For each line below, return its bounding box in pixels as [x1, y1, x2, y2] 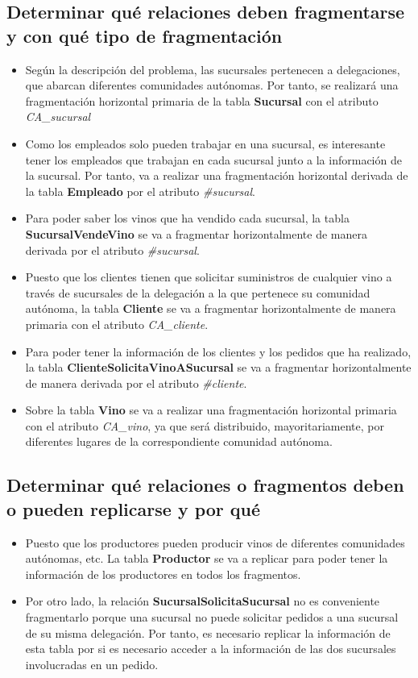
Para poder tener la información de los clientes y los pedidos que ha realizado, [25, 343, 412, 360]
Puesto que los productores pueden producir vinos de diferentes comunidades [25, 534, 405, 551]
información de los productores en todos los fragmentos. [25, 565, 301, 582]
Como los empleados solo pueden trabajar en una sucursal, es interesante [25, 135, 386, 152]
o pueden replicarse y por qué [6, 496, 261, 521]
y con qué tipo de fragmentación [6, 23, 283, 48]
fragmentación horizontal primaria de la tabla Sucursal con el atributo [25, 92, 379, 109]
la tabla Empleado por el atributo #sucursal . [25, 182, 255, 199]
